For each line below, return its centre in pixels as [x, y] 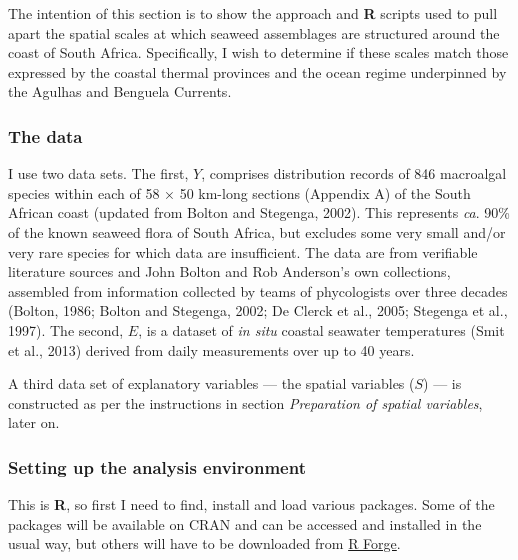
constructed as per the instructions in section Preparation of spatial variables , [245, 402]
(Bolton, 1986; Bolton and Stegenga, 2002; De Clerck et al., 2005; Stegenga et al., [258, 310]
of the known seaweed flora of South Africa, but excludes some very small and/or [257, 231]
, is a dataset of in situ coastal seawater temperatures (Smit [321, 329]
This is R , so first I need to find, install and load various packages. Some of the [251, 504]
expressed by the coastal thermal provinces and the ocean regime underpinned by [257, 71]
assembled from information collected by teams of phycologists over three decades [258, 290]
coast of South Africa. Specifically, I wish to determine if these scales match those [258, 52]
